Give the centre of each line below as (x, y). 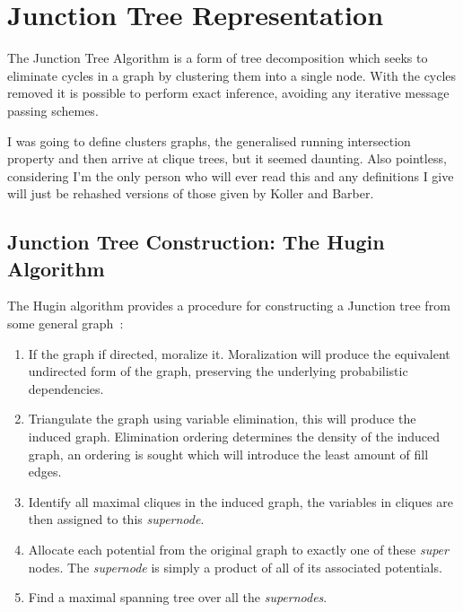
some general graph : (66, 323)
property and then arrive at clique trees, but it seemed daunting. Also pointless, (227, 158)
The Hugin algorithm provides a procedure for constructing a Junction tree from (229, 306)
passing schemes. (53, 110)
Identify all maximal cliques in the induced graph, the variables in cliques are (241, 501)
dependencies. (66, 388)
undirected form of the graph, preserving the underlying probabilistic (218, 371)
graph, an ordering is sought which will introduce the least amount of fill (228, 454)
